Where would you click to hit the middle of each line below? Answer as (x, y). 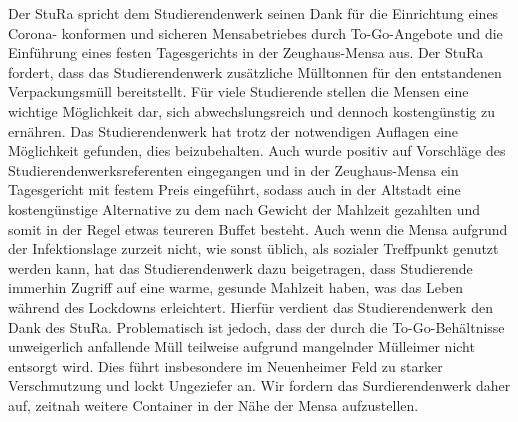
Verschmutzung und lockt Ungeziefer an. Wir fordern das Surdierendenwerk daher (259, 385)
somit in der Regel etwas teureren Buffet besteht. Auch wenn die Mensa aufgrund (258, 228)
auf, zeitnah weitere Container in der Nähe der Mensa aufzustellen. (213, 404)
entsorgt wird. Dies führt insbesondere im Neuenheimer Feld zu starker (225, 365)
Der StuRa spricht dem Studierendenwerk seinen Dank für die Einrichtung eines (253, 13)
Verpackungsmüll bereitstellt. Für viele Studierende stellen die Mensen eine (238, 91)
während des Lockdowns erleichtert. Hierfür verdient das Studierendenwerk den (250, 306)
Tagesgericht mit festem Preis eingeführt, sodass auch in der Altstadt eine (234, 189)
